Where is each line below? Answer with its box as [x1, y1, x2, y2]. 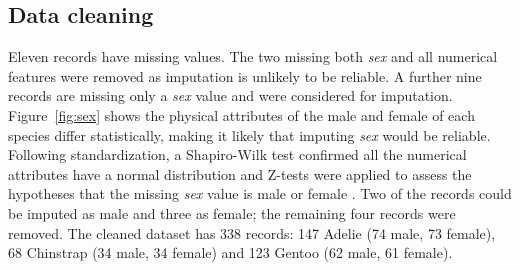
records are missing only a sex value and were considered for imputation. [8, 85, 453, 106]
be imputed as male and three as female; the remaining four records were [8, 202, 456, 223]
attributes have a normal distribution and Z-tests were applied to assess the [8, 163, 472, 184]
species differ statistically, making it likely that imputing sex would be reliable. [8, 124, 491, 145]
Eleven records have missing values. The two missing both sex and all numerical [8, 46, 498, 67]
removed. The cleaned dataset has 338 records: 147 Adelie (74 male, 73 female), [8, 222, 496, 243]
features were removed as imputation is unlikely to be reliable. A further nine [8, 65, 482, 86]
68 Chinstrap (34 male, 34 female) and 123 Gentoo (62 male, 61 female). [8, 242, 453, 263]
